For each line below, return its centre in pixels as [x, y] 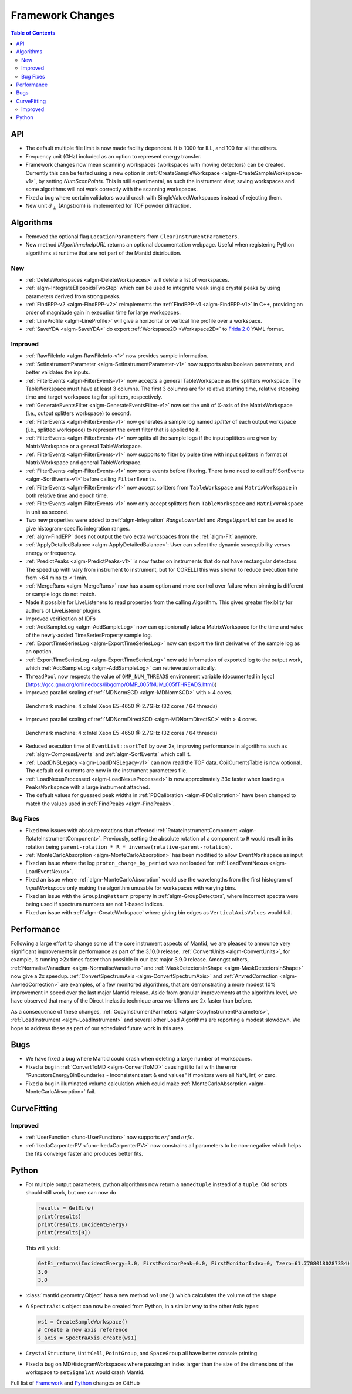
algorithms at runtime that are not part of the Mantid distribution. [103, 253]
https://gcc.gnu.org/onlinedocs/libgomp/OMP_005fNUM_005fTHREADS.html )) [122, 684]
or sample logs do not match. [61, 594]
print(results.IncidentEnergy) [83, 1225]
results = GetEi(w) [66, 1208]
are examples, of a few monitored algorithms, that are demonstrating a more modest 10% [168, 984]
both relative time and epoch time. [67, 495]
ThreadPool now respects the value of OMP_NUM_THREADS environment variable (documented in [143, 676]
